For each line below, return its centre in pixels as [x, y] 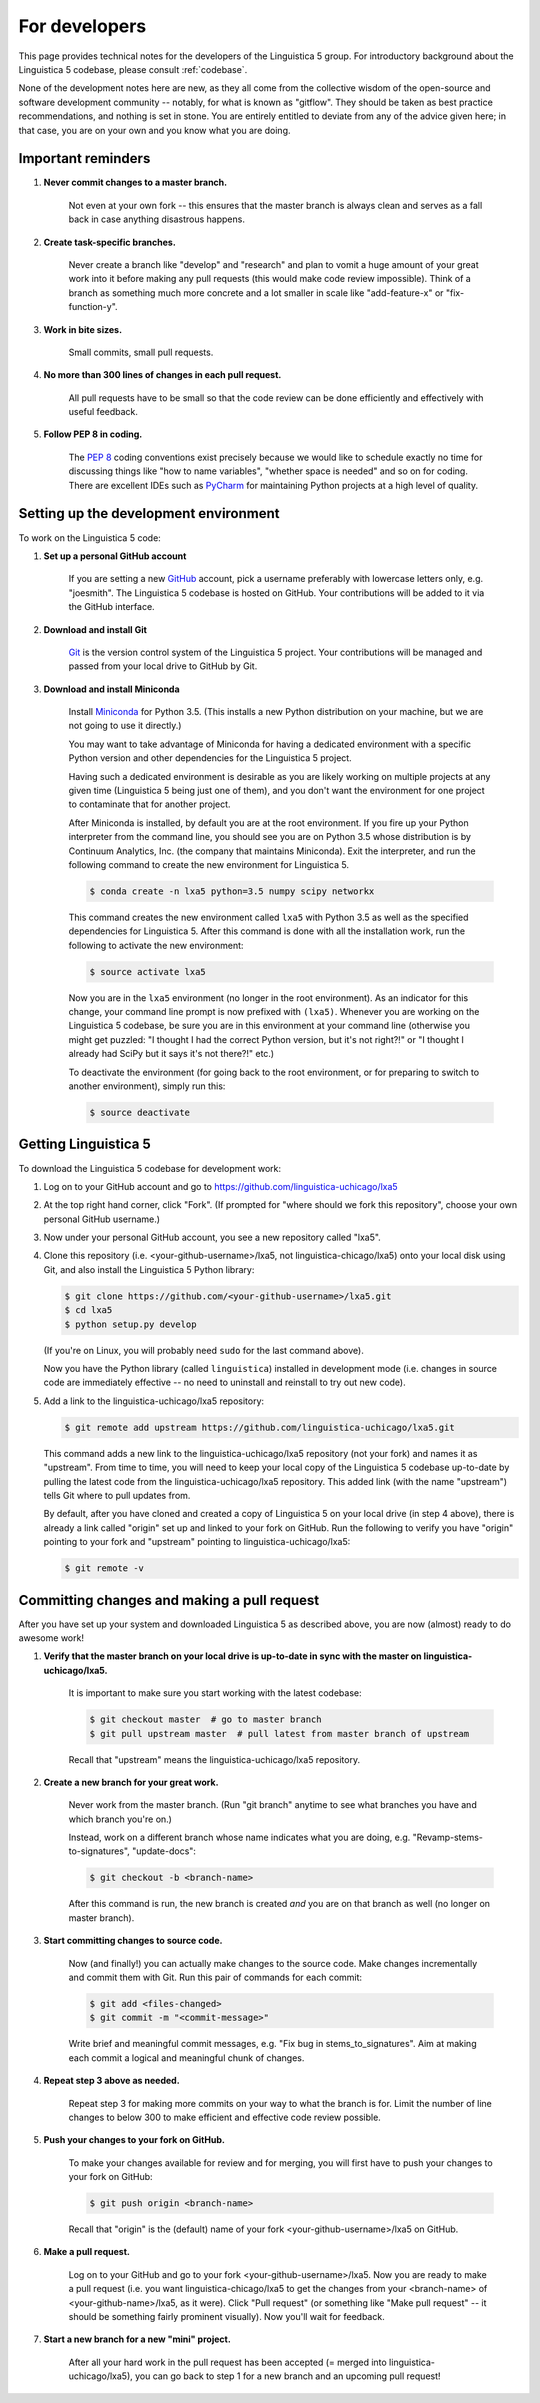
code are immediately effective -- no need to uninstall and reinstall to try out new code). [225, 1382]
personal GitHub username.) [101, 1219]
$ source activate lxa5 [148, 971]
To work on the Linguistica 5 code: [90, 537]
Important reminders [84, 158]
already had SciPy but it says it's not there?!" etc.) [171, 1054]
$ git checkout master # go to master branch [205, 1719]
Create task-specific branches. [110, 242]
